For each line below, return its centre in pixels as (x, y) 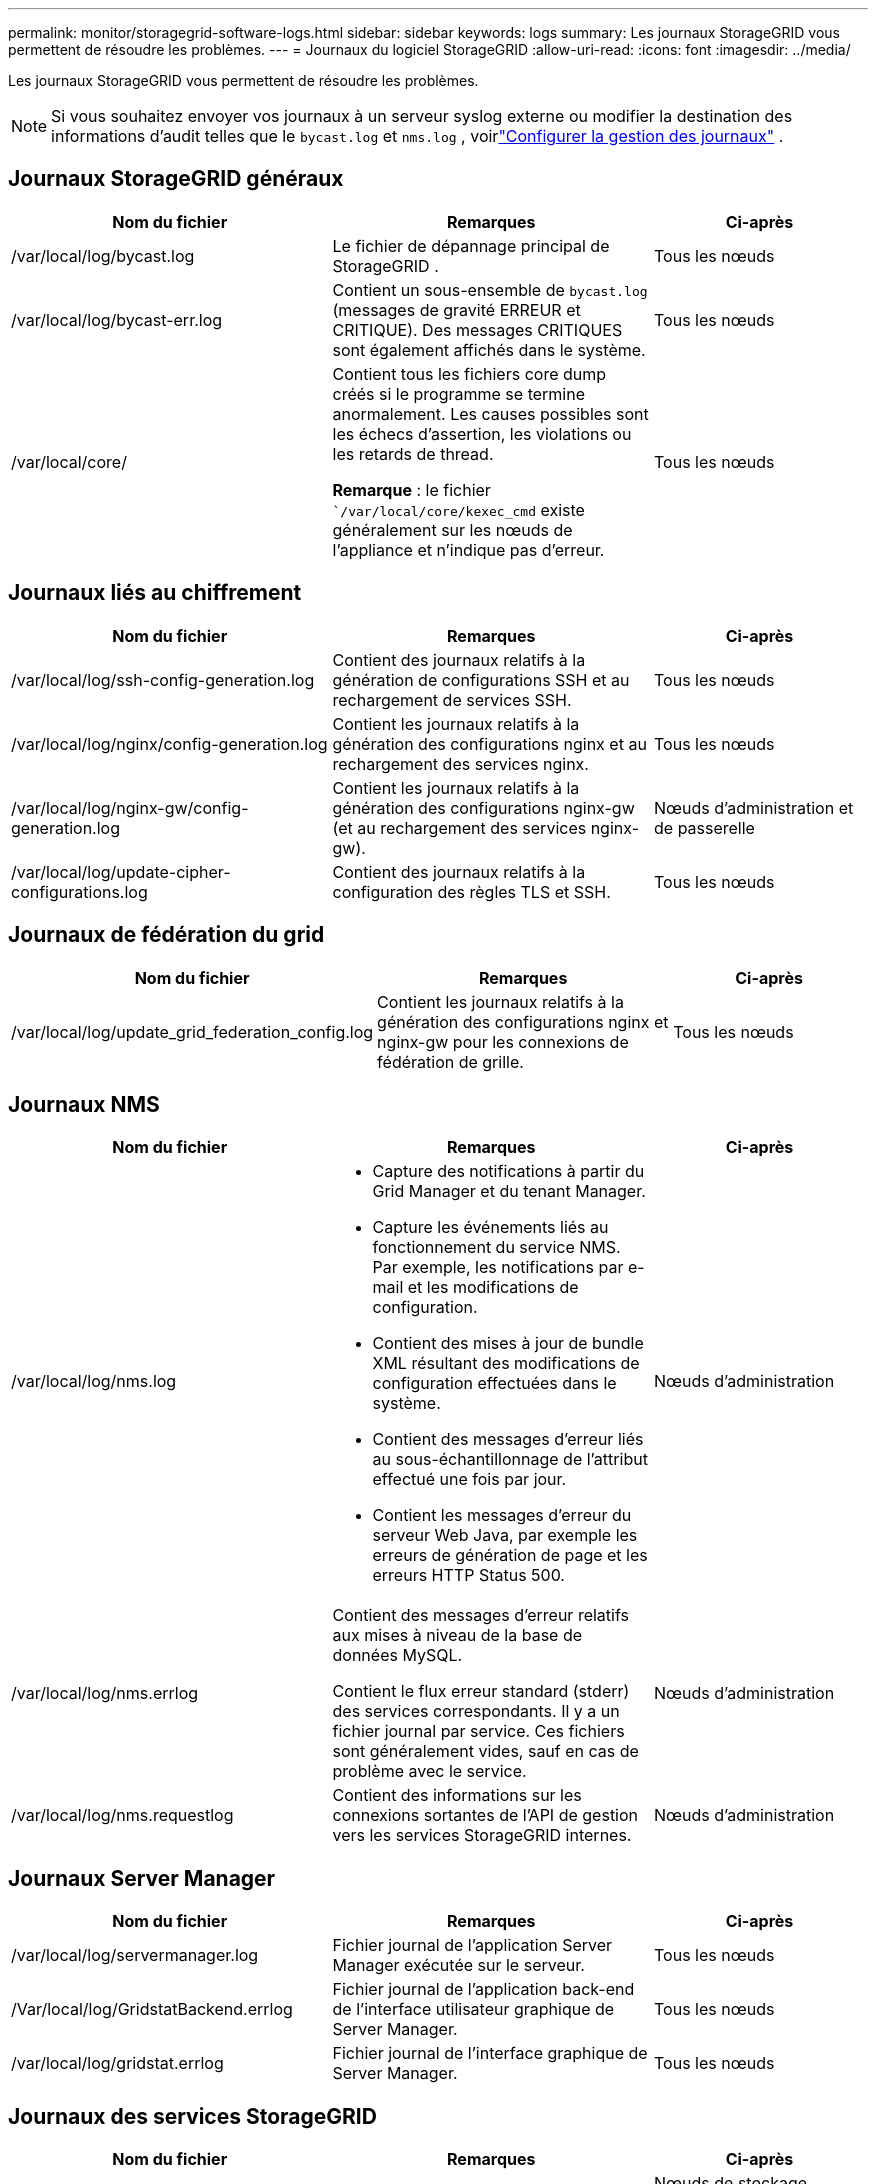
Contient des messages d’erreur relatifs (480, 1615)
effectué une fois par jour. (469, 1479)
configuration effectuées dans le (494, 1383)
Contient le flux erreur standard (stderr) (481, 1691)
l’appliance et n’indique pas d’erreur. (468, 549)
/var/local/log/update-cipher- (121, 871)
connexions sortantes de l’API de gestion (485, 1815)
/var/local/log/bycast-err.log (117, 319)
